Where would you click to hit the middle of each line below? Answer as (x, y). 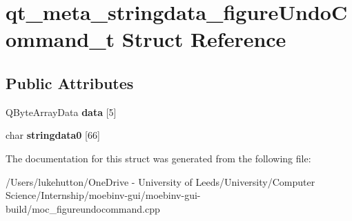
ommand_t (60, 39)
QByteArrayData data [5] (61, 112)
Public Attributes (70, 83)
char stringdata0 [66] (53, 135)
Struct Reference (204, 39)
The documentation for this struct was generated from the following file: (158, 158)
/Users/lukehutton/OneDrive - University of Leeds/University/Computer (160, 181)
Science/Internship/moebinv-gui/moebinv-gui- (103, 195)
